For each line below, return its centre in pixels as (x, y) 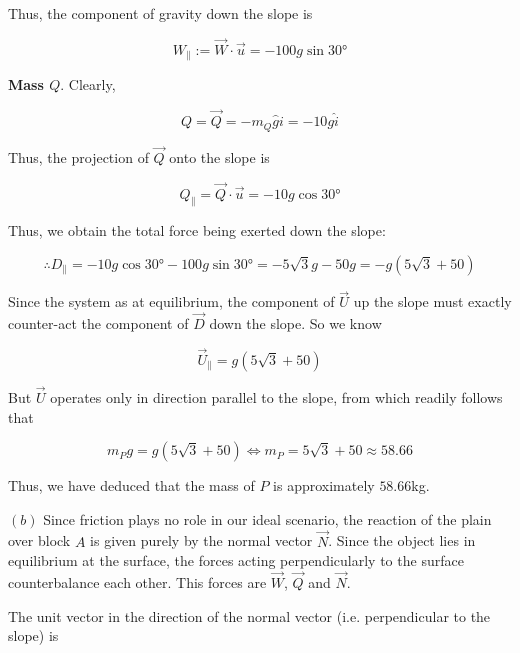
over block (39, 540)
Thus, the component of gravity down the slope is (160, 13)
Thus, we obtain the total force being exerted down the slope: (197, 230)
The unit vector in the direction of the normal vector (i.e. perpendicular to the (249, 615)
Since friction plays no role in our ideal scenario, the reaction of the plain (267, 518)
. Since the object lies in (402, 540)
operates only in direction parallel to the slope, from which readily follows (276, 397)
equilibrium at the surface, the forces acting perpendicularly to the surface (236, 560)
